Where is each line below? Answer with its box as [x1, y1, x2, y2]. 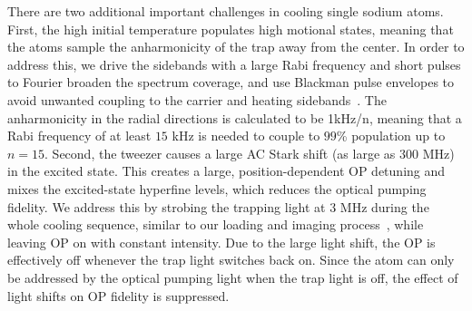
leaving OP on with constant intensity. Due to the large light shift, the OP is [7, 232, 436, 251]
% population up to [336, 126, 446, 145]
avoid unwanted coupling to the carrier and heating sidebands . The [7, 90, 387, 109]
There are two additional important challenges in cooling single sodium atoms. [7, 2, 444, 20]
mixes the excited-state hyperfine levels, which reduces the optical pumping [7, 179, 427, 198]
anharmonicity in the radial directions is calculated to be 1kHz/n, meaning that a [7, 108, 462, 127]
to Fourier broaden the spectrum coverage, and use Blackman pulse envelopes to [7, 73, 455, 92]
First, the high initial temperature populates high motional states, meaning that [7, 19, 454, 38]
